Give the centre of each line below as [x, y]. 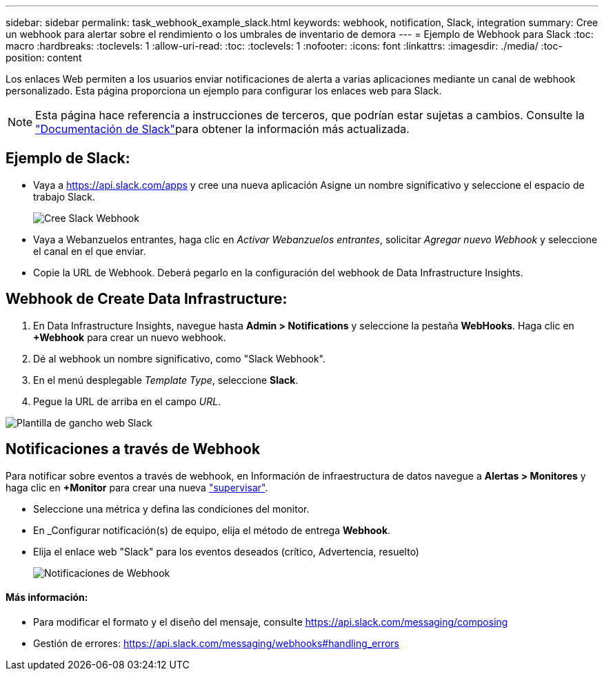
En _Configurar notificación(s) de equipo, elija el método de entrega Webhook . [212, 530]
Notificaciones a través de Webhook [133, 449]
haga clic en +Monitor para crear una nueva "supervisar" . [137, 487]
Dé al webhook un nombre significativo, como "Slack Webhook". [180, 358]
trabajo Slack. [64, 196]
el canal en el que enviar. [90, 251]
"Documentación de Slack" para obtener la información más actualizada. [222, 129]
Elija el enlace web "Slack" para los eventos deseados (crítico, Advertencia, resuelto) [226, 551]
